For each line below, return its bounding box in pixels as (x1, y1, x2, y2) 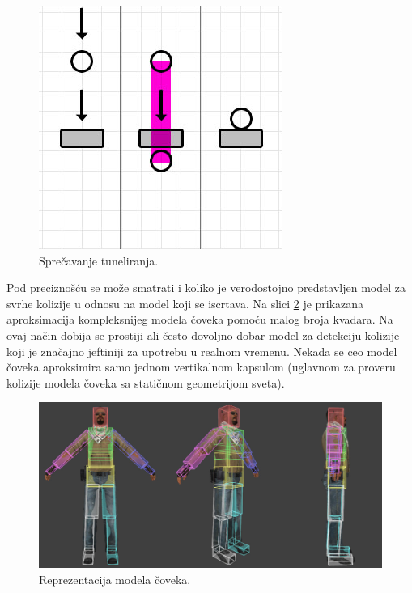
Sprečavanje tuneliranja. (39, 252, 159, 269)
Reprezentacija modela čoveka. (39, 570, 191, 587)
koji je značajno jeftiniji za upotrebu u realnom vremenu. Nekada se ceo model (6, 342, 397, 359)
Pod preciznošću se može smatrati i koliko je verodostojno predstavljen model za (6, 279, 406, 296)
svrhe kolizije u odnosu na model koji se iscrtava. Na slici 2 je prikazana (6, 294, 364, 311)
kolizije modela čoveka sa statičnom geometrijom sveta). (6, 374, 285, 391)
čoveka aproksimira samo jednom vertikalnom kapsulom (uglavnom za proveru (6, 358, 396, 375)
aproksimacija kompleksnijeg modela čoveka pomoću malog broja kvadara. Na (6, 311, 393, 328)
